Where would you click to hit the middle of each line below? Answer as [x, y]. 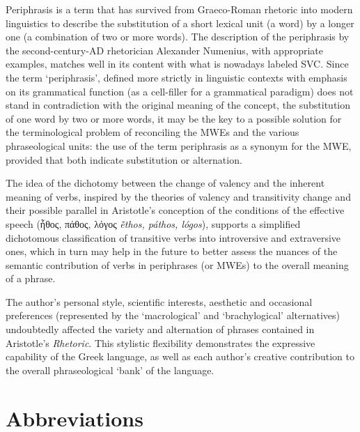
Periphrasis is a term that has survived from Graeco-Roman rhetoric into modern [179, 9]
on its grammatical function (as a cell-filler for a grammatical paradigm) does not [180, 91]
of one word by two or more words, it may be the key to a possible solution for [174, 118]
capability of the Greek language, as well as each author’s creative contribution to [180, 356]
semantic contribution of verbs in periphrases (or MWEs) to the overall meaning [177, 264]
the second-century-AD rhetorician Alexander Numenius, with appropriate [165, 50]
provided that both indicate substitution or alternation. [124, 159]
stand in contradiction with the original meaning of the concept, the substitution [178, 105]
